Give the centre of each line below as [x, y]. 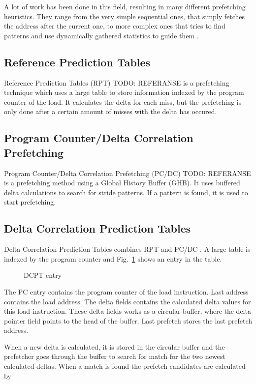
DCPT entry [43, 275]
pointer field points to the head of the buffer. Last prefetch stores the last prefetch [128, 320]
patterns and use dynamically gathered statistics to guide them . [101, 35]
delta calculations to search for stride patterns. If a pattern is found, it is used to [126, 192]
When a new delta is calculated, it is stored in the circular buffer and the [114, 346]
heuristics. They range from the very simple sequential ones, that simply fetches [125, 16]
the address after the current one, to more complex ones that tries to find [115, 26]
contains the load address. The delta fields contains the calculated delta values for [128, 301]
